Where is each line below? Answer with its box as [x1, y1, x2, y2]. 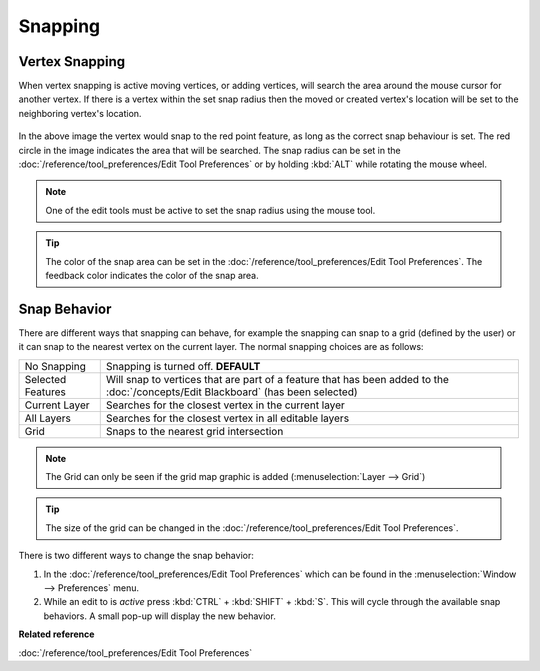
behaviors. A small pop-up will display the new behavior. [43, 610, 277, 622]
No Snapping [24, 359, 87, 373]
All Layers [24, 411, 72, 425]
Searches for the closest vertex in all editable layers [105, 411, 350, 425]
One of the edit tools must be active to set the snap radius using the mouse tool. [45, 204, 376, 216]
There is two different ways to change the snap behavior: [18, 550, 254, 562]
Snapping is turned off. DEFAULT [105, 359, 261, 373]
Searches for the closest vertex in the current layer [105, 398, 345, 412]
